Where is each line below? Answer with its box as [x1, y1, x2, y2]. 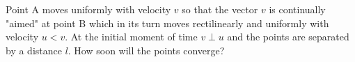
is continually [269, 2, 326, 16]
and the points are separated [227, 29, 349, 44]
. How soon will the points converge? [68, 42, 225, 57]
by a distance [6, 42, 62, 57]
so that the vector [182, 2, 258, 16]
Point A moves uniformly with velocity [6, 2, 171, 16]
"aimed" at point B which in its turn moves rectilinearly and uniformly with [6, 15, 329, 30]
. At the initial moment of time [65, 29, 198, 44]
